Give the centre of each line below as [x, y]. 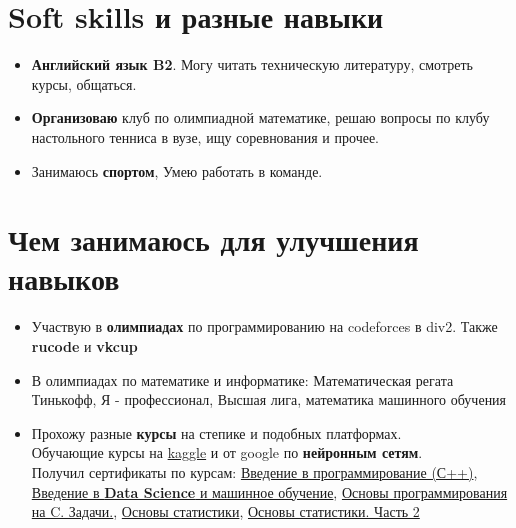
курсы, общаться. [84, 83]
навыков [64, 278]
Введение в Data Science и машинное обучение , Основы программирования [269, 491]
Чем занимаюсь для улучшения [213, 239]
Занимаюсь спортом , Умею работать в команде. [177, 170]
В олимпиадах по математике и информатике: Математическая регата [242, 379]
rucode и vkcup [84, 346]
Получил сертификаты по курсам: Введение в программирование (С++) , [254, 471]
